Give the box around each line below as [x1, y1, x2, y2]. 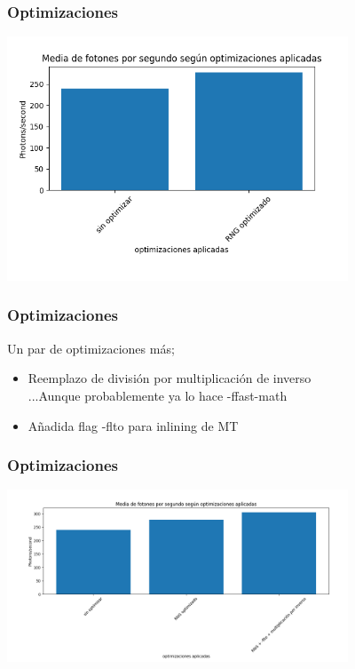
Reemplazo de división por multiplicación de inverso [28, 369, 312, 387]
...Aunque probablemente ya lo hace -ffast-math [28, 386, 288, 404]
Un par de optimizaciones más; [7, 338, 175, 357]
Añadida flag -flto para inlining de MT [28, 416, 239, 434]
